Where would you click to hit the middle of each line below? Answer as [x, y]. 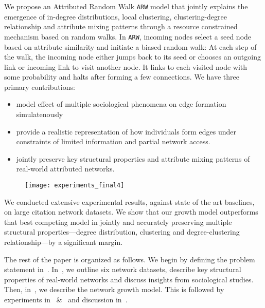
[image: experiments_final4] [75, 186]
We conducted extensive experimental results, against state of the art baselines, [129, 201]
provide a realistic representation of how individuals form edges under [126, 131]
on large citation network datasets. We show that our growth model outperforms [131, 212]
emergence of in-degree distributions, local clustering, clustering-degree [116, 16]
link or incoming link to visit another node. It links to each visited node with [126, 66]
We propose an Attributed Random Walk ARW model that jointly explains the [126, 6]
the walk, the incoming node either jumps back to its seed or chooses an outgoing [132, 57]
